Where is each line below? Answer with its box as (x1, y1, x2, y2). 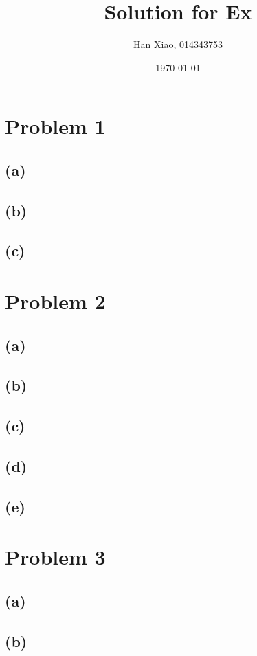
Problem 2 (5, 287, 106, 315)
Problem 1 (5, 112, 106, 140)
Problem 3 (5, 543, 106, 571)
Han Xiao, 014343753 (133, 37, 223, 52)
